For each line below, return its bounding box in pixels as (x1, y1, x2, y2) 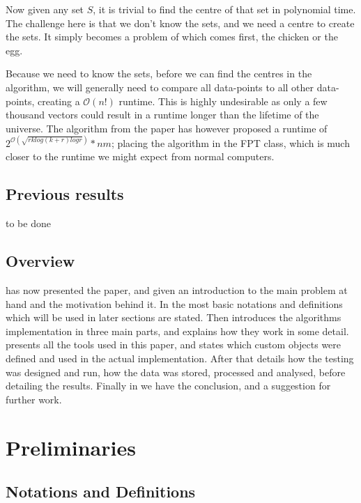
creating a (37, 93, 80, 108)
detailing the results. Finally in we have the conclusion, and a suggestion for (6, 378, 331, 393)
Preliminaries (6, 433, 136, 461)
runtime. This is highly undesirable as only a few (118, 93, 328, 108)
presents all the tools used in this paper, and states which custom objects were (6, 337, 341, 352)
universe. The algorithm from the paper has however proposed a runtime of (6, 121, 328, 135)
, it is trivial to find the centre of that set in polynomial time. (93, 2, 356, 16)
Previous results (6, 183, 124, 205)
